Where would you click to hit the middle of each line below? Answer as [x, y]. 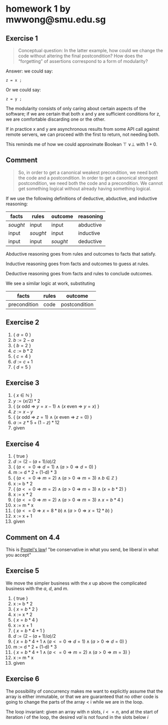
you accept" [18, 555]
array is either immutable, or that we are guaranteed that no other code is [82, 696]
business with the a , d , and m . [37, 588]
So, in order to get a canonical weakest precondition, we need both [88, 172]
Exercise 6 [23, 679]
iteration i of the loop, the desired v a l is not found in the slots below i [77, 717]
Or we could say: [23, 90]
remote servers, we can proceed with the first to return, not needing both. [83, 134]
